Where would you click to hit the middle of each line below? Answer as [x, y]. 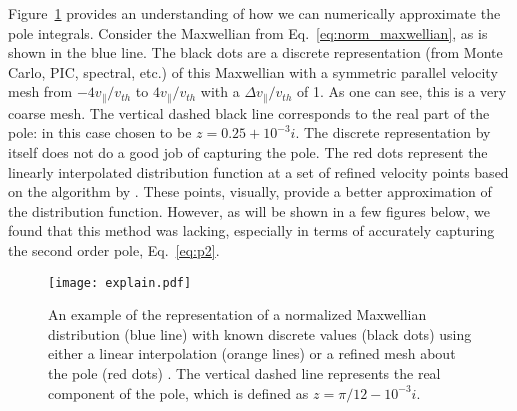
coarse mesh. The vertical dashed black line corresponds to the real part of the [249, 112]
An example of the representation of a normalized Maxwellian [237, 314]
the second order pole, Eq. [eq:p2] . [114, 249]
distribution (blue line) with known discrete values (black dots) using [260, 333]
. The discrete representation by [393, 132]
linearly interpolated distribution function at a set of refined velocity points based [258, 171]
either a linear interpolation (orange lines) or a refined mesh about [252, 353]
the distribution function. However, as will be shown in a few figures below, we [249, 210]
